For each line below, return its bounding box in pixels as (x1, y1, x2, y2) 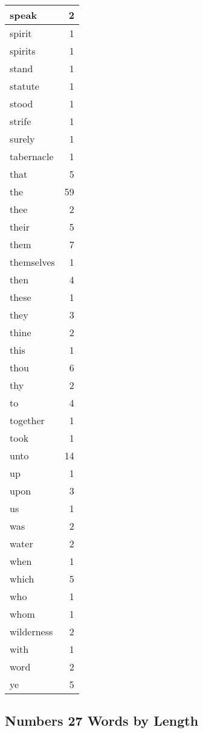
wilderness (10, 624, 53, 638)
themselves (10, 255, 55, 269)
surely (10, 132, 35, 146)
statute (10, 79, 39, 93)
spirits (10, 44, 36, 58)
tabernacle (10, 149, 54, 163)
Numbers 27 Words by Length (5, 711, 199, 730)
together (10, 413, 45, 427)
